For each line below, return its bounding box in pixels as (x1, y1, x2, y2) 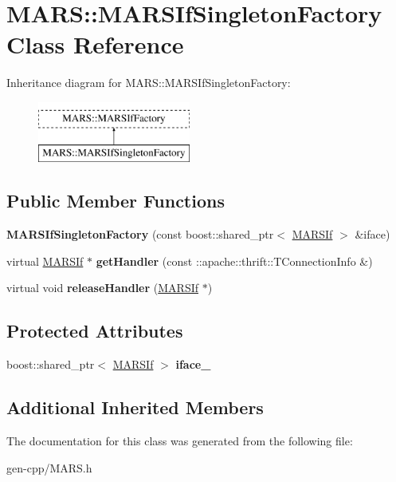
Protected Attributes (6, 318, 183, 343)
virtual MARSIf (6, 252, 84, 269)
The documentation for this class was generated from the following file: (6, 433, 353, 449)
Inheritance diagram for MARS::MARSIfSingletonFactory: (6, 74, 291, 91)
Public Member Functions (6, 188, 225, 213)
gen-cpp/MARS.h (6, 459, 92, 476)
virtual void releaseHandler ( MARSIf (6, 279, 198, 296)
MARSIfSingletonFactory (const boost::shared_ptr (6, 226, 274, 243)
